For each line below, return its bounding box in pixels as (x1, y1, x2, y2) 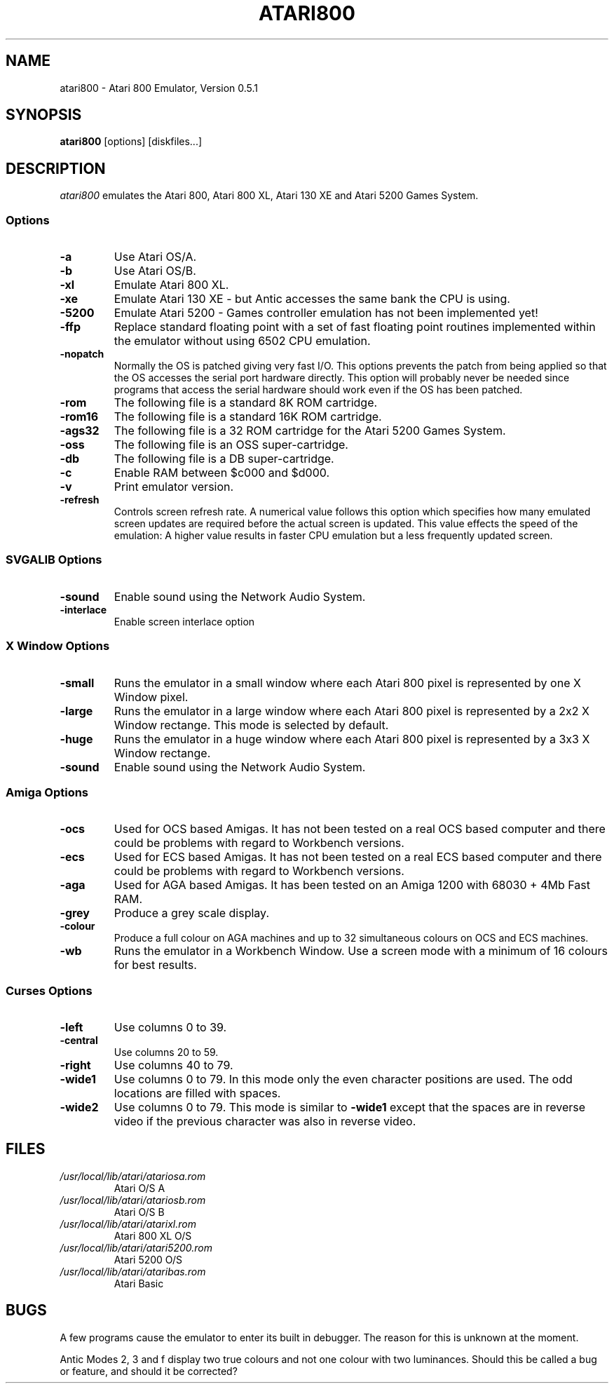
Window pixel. (114, 689, 189, 704)
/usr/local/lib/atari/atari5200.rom (60, 1241, 213, 1254)
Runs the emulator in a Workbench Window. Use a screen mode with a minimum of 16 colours (114, 944, 608, 958)
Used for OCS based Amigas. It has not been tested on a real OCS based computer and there (114, 822, 606, 836)
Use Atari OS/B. (114, 264, 196, 278)
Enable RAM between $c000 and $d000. (114, 466, 330, 480)
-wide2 (60, 1100, 99, 1115)
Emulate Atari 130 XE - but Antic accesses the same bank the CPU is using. (114, 292, 510, 306)
